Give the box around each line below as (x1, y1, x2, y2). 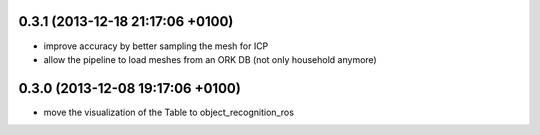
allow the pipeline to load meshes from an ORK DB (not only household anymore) (43, 53, 377, 65)
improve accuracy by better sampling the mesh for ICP (43, 40, 269, 52)
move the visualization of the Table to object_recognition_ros (43, 106, 295, 118)
